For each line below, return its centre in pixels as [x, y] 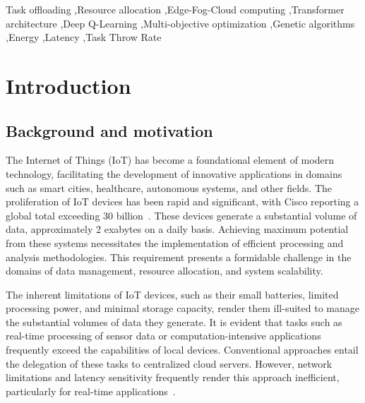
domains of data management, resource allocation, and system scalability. [164, 271]
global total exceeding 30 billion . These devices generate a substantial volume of [181, 215]
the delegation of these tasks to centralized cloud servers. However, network [169, 363]
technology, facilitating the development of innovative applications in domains [174, 173]
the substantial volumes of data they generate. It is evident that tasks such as [174, 321]
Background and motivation [109, 130]
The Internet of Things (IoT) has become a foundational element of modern [170, 160]
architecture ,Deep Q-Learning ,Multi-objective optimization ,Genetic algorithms [180, 23]
